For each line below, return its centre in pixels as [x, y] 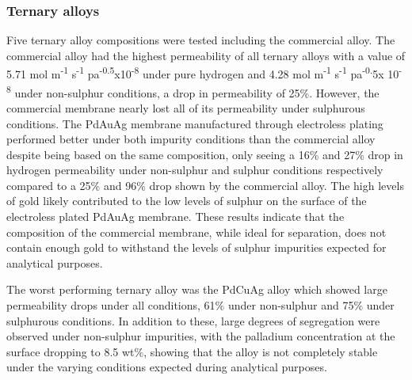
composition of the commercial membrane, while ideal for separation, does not [196, 232]
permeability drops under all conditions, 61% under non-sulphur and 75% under [200, 305]
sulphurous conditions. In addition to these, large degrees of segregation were [193, 320]
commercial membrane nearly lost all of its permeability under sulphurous [186, 107]
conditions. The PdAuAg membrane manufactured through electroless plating [195, 123]
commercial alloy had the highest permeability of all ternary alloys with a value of [206, 55]
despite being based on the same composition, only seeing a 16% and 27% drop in [205, 154]
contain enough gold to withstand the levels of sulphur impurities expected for [196, 247]
